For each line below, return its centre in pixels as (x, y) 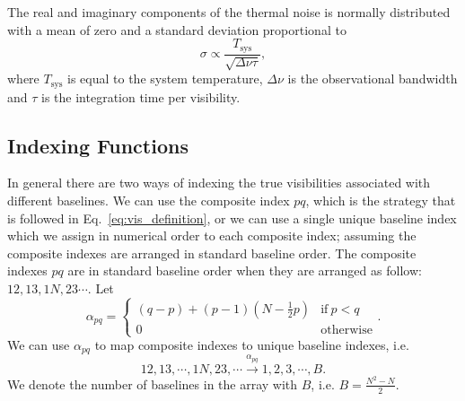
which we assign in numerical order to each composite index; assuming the (212, 235)
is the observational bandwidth (373, 78)
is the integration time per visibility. (141, 96)
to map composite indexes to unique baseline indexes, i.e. (252, 345)
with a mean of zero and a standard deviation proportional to (177, 29)
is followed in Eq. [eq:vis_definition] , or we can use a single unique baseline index (232, 218)
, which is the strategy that (381, 200)
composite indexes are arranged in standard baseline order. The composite (212, 253)
